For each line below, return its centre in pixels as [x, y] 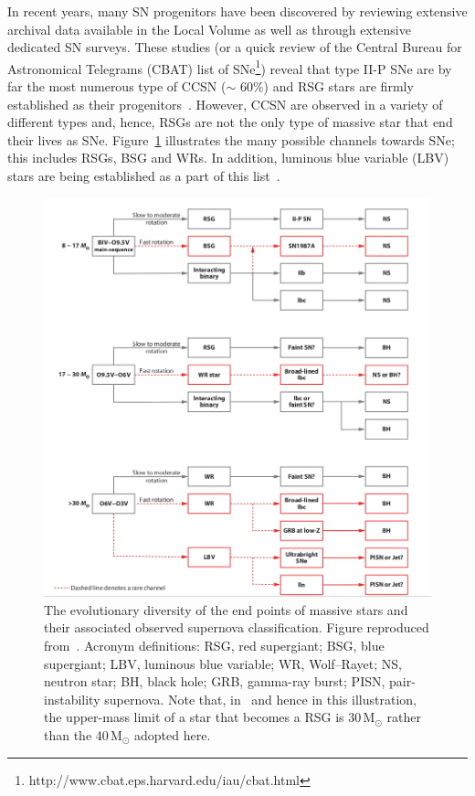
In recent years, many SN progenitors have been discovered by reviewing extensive [237, 11]
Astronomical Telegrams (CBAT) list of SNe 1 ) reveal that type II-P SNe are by [230, 67]
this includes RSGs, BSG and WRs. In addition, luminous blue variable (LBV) [228, 158]
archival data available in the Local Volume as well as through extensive [209, 29]
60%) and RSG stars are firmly [327, 86]
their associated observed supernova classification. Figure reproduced [237, 627]
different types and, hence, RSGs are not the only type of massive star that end [230, 122]
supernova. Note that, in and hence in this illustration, [261, 699]
